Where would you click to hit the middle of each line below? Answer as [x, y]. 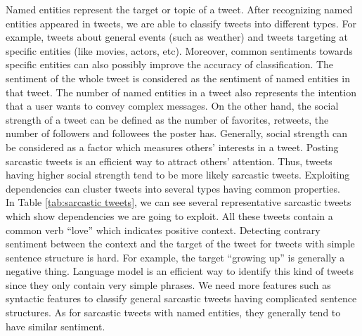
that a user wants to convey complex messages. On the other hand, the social [172, 106]
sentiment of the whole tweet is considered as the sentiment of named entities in [178, 78]
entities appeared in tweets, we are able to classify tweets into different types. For [181, 23]
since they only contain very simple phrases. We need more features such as [168, 284]
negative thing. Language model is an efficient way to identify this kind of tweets [180, 271]
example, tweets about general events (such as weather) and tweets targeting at [177, 37]
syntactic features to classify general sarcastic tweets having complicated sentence [181, 298]
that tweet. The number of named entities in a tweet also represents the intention [181, 92]
